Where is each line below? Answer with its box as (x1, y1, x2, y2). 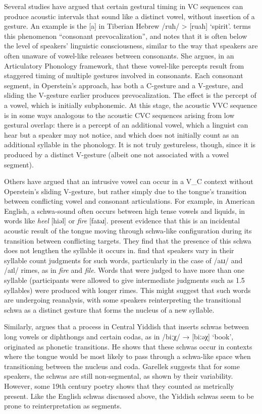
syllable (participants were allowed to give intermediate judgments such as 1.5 (4, 275, 245, 285)
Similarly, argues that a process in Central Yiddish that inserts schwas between (4, 321, 249, 332)
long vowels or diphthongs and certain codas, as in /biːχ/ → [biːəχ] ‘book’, (4, 331, 234, 341)
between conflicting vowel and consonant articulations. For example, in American (4, 196, 255, 206)
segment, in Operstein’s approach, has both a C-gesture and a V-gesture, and (4, 80, 243, 90)
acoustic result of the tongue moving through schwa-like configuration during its (4, 225, 252, 236)
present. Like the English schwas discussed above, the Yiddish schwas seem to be (4, 390, 254, 401)
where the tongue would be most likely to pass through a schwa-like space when (4, 351, 251, 362)
